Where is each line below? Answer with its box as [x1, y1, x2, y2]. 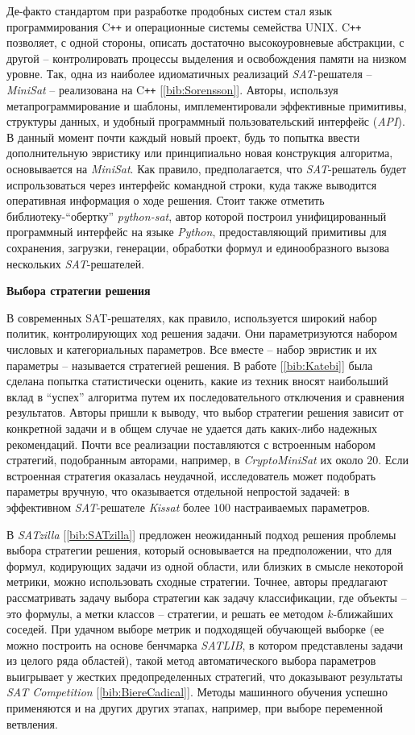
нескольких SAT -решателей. [6, 255, 145, 272]
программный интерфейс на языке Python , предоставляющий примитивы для [6, 223, 387, 240]
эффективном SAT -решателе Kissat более [6, 498, 210, 515]
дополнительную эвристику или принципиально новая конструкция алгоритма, [6, 144, 393, 161]
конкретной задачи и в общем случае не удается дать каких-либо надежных [6, 419, 377, 436]
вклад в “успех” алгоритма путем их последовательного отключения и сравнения [6, 388, 405, 405]
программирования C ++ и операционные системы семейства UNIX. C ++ [6, 18, 362, 35]
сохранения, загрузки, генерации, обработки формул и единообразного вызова [6, 239, 390, 256]
